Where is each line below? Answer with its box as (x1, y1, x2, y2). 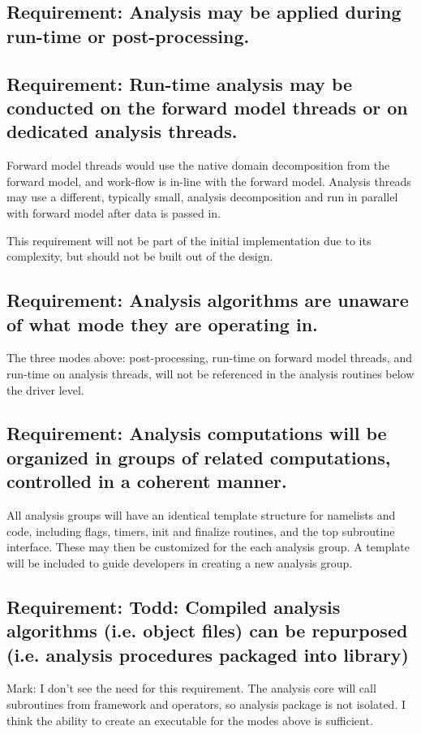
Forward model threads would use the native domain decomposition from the (6, 157, 390, 174)
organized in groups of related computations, (6, 444, 391, 469)
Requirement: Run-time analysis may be (6, 71, 353, 96)
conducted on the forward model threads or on (6, 94, 408, 119)
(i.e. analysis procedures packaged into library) (6, 641, 409, 667)
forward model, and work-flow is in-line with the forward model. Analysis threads (6, 172, 411, 189)
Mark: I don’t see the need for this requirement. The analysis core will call (6, 680, 376, 697)
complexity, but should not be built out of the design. (6, 248, 273, 265)
